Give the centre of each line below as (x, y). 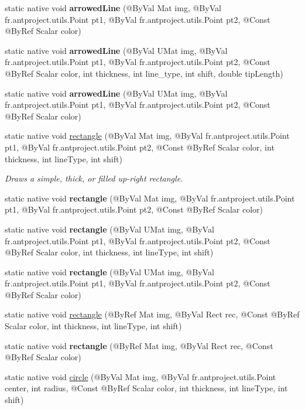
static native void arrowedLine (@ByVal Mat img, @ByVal (113, 8)
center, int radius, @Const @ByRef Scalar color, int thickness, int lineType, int (146, 388)
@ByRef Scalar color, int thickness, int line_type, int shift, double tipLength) (144, 73)
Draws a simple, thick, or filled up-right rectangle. (94, 178)
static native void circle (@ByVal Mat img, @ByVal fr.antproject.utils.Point (140, 376)
